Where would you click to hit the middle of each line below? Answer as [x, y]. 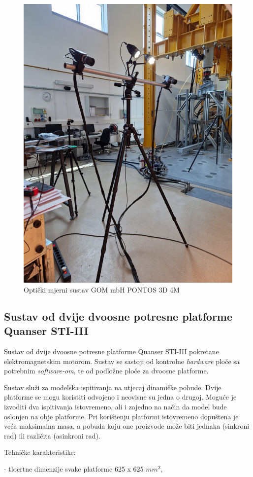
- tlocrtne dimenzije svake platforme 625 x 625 [74, 469]
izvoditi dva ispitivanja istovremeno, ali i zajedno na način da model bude [115, 407]
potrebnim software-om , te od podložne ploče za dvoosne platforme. [106, 371]
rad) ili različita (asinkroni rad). [52, 435]
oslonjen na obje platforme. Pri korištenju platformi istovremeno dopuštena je [121, 416]
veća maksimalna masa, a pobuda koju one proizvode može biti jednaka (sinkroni [127, 426]
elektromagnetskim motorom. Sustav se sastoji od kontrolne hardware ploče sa [122, 361]
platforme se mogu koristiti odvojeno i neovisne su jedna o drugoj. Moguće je [120, 397]
